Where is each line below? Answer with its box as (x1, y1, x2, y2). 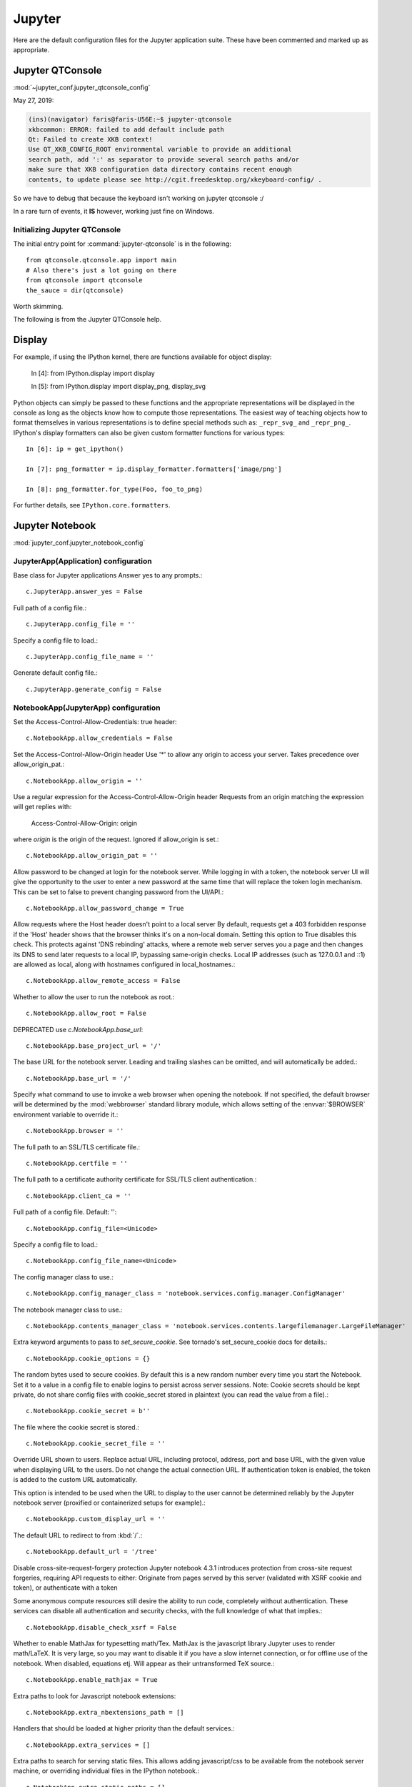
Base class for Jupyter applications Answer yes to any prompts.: (13, 571, 203, 580)
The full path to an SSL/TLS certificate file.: (13, 1142, 141, 1151)
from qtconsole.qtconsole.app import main (26, 256, 177, 264)
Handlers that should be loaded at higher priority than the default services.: (13, 1724, 235, 1733)
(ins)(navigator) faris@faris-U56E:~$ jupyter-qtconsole (28, 115, 232, 124)
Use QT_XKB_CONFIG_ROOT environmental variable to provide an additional (28, 145, 292, 154)
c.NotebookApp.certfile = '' (26, 1159, 128, 1168)
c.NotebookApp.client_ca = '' (26, 1192, 132, 1200)
